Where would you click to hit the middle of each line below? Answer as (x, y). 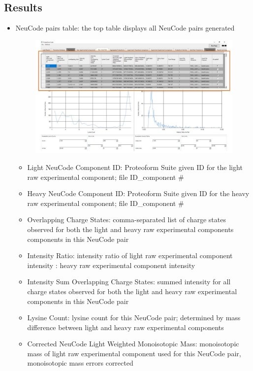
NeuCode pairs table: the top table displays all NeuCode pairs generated (125, 28)
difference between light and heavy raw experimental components (126, 327)
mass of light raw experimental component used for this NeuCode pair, (134, 353)
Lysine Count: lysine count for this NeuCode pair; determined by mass (134, 318)
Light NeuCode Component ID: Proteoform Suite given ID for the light (135, 167)
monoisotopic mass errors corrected (80, 363)
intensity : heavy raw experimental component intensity (111, 265)
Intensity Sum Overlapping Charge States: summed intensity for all (129, 282)
